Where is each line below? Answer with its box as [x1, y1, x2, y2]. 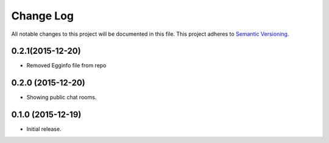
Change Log [11, 9, 74, 22]
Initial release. [26, 125, 62, 133]
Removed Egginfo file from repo [26, 62, 107, 69]
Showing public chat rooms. [26, 94, 97, 101]
